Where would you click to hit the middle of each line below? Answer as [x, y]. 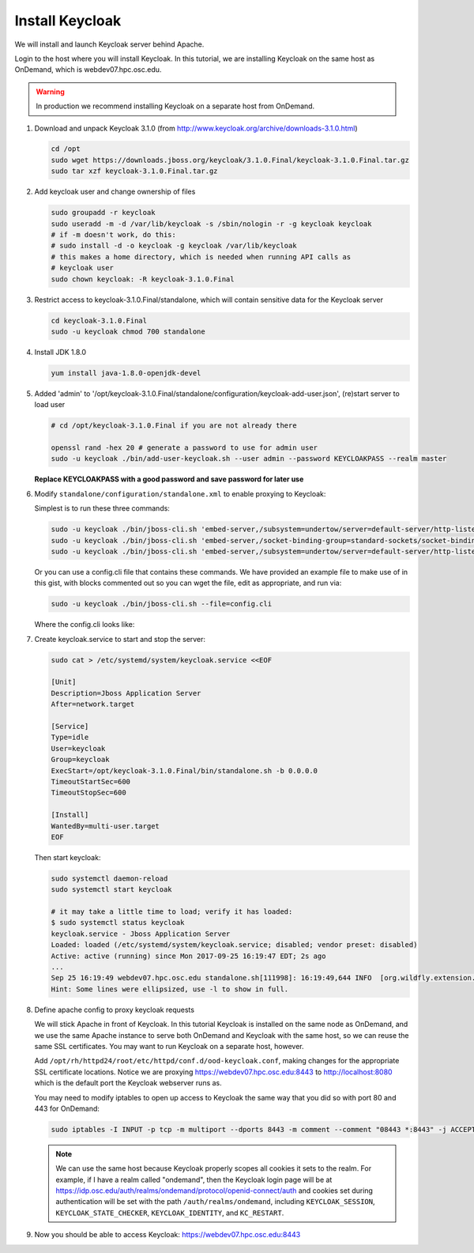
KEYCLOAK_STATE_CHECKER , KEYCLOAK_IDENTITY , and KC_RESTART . [170, 1213]
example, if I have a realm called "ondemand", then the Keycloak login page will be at [194, 1179]
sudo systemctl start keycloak [112, 890]
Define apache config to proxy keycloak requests [115, 1010]
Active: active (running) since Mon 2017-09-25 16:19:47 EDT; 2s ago [188, 956]
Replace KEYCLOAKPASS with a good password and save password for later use [169, 479]
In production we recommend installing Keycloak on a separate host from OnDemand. [175, 106]
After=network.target [93, 704]
